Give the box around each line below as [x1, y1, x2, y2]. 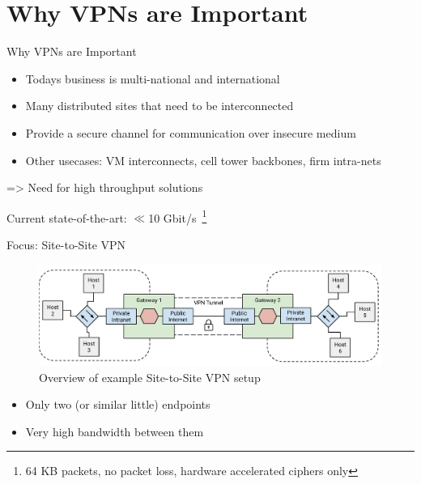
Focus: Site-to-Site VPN [6, 236, 126, 253]
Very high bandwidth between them [25, 422, 204, 439]
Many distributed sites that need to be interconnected [25, 97, 294, 114]
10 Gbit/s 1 [148, 206, 207, 226]
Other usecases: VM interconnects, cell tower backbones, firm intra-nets [25, 151, 381, 168]
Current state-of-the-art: [6, 209, 127, 226]
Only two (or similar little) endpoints [25, 396, 210, 413]
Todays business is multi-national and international [25, 70, 280, 87]
